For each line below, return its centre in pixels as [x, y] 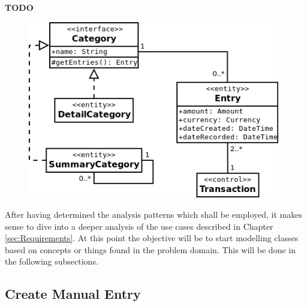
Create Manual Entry [73, 294]
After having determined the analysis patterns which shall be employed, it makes [153, 214]
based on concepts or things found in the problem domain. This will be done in [150, 249]
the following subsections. [52, 261]
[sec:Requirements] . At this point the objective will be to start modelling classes [152, 238]
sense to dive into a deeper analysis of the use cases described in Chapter [139, 226]
